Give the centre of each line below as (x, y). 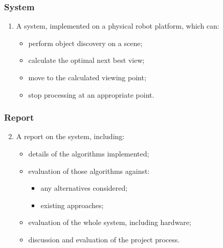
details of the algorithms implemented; (89, 153)
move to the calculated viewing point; (87, 77)
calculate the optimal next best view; (86, 60)
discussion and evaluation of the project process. (104, 239)
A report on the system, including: (70, 136)
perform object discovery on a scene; (85, 43)
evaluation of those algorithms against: (89, 171)
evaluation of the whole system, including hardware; (110, 222)
